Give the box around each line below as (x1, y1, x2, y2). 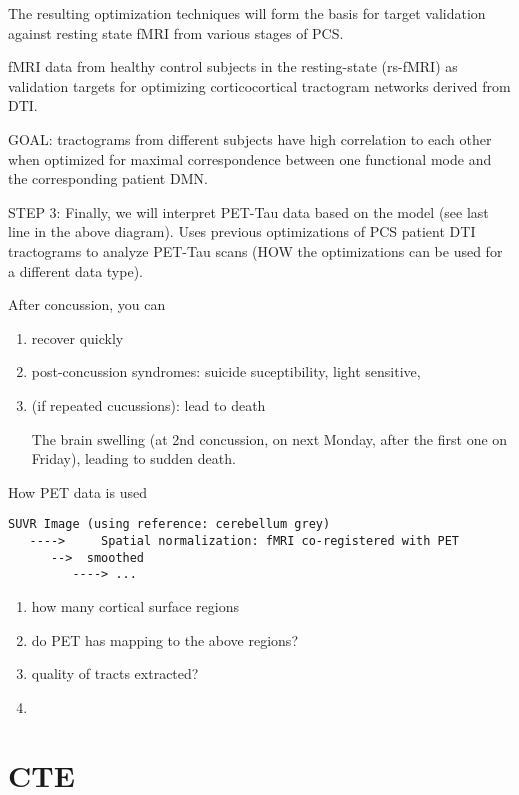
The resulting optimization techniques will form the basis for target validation (8, 3, 486, 23)
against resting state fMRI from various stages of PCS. (8, 22, 344, 43)
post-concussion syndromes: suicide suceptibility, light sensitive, (31, 361, 421, 382)
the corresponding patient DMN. (8, 168, 208, 189)
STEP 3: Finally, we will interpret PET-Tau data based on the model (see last (8, 201, 489, 222)
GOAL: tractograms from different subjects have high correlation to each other (8, 128, 492, 149)
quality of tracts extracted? (31, 663, 199, 684)
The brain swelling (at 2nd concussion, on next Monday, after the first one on (31, 428, 508, 449)
